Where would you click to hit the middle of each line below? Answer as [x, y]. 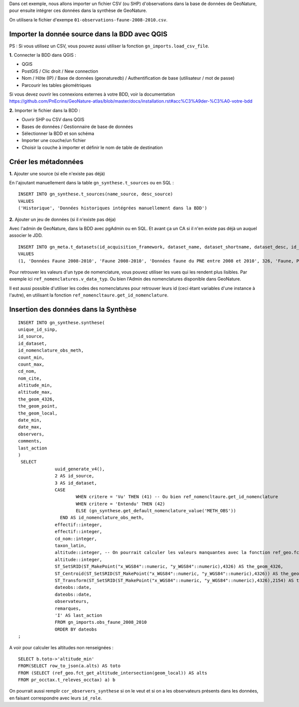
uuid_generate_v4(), [80, 469]
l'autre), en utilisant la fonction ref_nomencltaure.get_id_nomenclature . [89, 295]
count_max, [31, 364]
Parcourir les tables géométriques [57, 85]
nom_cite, [30, 378]
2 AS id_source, [75, 476]
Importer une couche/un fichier [54, 141]
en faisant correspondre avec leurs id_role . [56, 698]
